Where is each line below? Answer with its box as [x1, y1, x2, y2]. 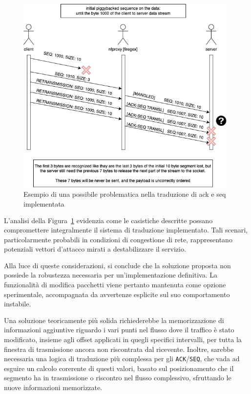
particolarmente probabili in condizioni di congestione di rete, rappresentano [4, 234, 232, 244]
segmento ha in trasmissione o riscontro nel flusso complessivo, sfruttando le [4, 372, 231, 383]
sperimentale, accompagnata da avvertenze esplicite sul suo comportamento [4, 289, 230, 299]
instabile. [4, 299, 31, 309]
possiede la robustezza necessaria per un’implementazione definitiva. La [4, 270, 218, 280]
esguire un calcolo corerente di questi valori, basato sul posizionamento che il [4, 363, 234, 373]
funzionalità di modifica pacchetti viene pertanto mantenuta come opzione [4, 279, 226, 290]
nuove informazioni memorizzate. [4, 382, 103, 393]
